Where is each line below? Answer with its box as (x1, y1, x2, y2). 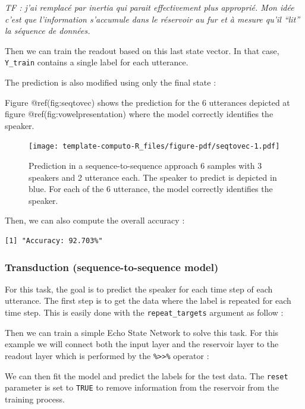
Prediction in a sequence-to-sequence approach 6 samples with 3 (29, 159, 262, 172)
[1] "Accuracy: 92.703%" (5, 237, 103, 246)
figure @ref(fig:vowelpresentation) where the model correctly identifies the (5, 108, 273, 120)
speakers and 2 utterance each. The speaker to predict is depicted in (29, 171, 277, 183)
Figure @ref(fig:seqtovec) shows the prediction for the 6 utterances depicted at (5, 96, 290, 108)
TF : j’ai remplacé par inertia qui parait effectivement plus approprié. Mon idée (5, 1, 294, 13)
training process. (5, 392, 65, 405)
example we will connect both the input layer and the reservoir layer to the (5, 338, 279, 350)
